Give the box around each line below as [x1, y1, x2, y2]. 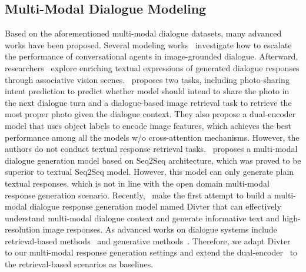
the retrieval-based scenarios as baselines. [5, 258, 154, 270]
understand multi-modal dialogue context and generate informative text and [5, 211, 280, 224]
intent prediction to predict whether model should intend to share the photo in [5, 85, 290, 97]
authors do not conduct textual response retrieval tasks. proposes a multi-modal [5, 142, 298, 155]
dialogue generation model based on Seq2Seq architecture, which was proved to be [5, 154, 301, 166]
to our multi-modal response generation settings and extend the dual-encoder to [5, 246, 298, 258]
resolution [5, 223, 41, 235]
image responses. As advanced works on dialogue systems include [42, 223, 277, 235]
